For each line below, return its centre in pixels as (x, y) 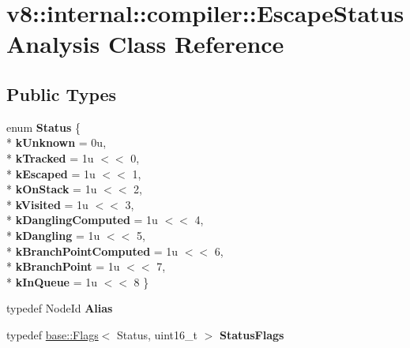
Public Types (62, 94)
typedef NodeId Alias (60, 308)
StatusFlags (252, 334)
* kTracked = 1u (50, 157)
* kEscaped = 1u (51, 173)
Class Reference (196, 44)
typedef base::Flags (53, 334)
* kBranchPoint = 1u (63, 266)
